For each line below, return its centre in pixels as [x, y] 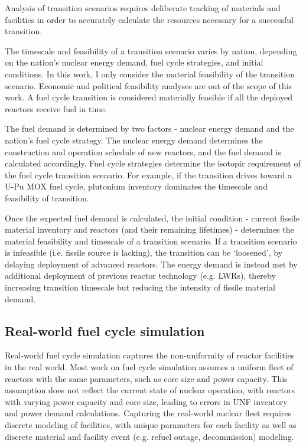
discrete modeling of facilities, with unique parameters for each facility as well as [151, 425]
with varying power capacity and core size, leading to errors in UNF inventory [146, 401]
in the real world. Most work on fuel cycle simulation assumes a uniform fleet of [149, 367]
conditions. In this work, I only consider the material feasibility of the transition [150, 74]
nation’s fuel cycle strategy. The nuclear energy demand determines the [134, 140]
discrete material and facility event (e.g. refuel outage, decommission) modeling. [149, 436]
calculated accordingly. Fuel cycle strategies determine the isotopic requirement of [153, 163]
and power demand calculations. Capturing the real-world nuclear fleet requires [148, 413]
